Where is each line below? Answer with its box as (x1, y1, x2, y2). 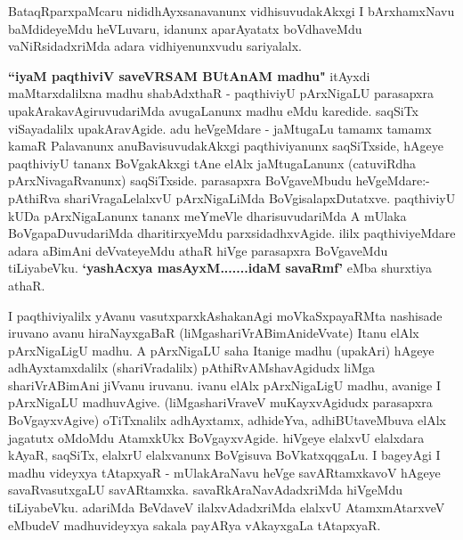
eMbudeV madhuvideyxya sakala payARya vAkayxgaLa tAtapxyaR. (8, 515, 381, 534)
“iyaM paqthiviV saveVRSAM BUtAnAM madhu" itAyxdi (8, 66, 370, 85)
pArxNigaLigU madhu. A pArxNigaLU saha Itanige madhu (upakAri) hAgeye (8, 340, 435, 359)
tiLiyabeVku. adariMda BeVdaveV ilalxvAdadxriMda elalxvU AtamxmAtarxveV (8, 498, 445, 517)
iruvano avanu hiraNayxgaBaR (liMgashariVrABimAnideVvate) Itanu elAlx (8, 323, 419, 342)
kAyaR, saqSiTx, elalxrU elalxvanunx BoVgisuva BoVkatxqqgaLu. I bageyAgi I (8, 446, 441, 464)
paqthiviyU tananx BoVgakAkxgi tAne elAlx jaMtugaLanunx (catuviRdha (8, 153, 417, 172)
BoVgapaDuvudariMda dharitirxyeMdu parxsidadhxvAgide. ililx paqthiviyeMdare (8, 224, 456, 242)
